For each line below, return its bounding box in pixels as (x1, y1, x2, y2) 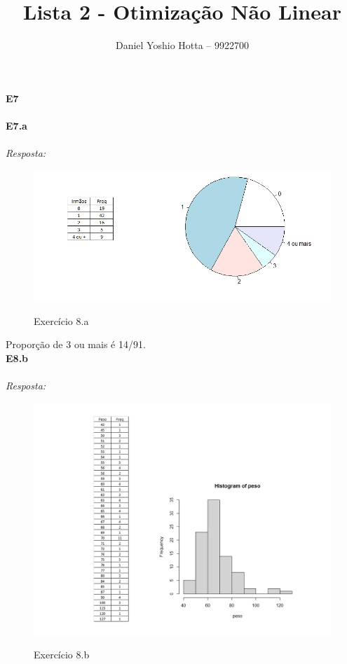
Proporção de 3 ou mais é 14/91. (6, 337, 146, 352)
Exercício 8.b (34, 647, 90, 662)
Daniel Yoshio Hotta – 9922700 (115, 38, 250, 53)
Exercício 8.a (34, 313, 89, 328)
